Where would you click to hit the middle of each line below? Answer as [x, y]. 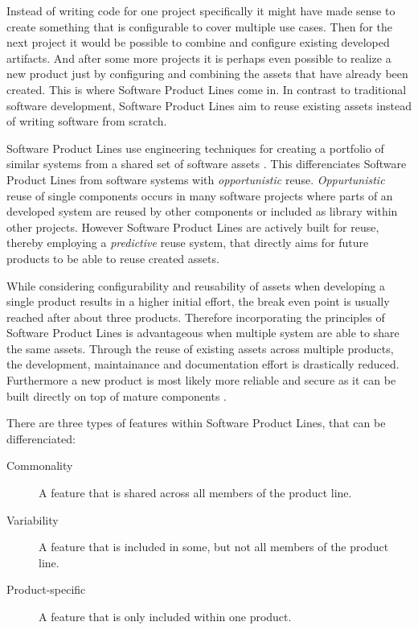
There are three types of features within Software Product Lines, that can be [196, 423]
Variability [33, 519]
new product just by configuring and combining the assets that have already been [207, 74]
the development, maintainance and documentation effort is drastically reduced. [203, 364]
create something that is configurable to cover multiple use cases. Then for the [199, 26]
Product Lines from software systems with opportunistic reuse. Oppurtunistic [196, 179]
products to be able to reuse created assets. [113, 258]
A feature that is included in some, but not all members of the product [214, 547]
